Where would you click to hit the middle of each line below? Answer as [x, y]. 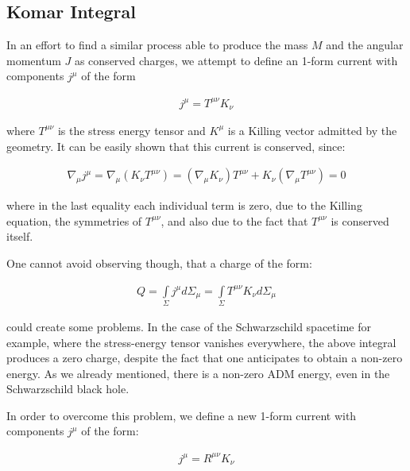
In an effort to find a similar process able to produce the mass [157, 45]
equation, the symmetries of [74, 220]
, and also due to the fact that [234, 220]
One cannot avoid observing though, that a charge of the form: [159, 263]
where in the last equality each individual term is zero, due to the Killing [184, 205]
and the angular [365, 45]
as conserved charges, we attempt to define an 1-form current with [236, 60]
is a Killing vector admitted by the [312, 130]
